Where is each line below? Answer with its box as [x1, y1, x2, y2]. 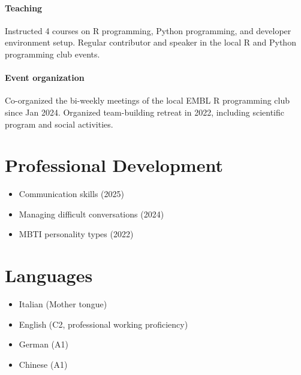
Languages [5, 263, 93, 288]
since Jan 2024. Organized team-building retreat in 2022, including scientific [5, 105, 284, 118]
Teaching [5, 1, 43, 14]
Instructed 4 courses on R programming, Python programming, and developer [5, 24, 291, 37]
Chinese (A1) [19, 358, 68, 370]
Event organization [5, 71, 85, 84]
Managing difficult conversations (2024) [19, 207, 164, 220]
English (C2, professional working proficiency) [19, 317, 188, 330]
